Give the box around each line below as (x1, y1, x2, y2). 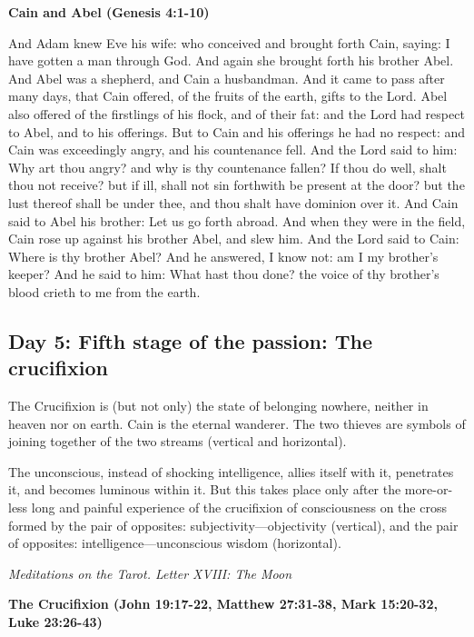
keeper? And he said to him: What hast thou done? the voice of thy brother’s (8, 264, 439, 284)
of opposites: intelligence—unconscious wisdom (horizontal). (8, 533, 341, 552)
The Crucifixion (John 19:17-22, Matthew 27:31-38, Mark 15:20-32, (8, 594, 438, 613)
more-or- (404, 480, 453, 499)
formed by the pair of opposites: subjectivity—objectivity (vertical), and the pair (8, 515, 459, 534)
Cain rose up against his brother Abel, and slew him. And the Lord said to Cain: (8, 229, 459, 248)
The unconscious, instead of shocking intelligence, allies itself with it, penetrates (8, 462, 454, 481)
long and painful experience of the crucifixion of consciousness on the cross (31, 498, 447, 517)
